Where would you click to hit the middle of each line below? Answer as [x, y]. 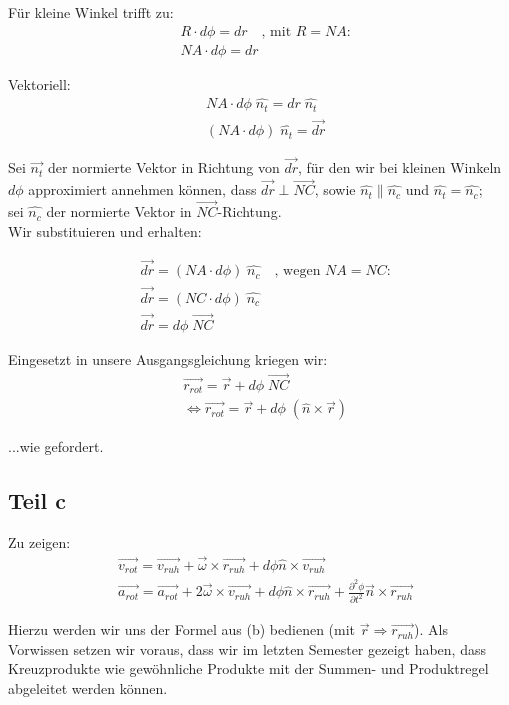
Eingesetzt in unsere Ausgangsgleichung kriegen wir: [168, 358]
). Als [431, 629]
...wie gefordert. [56, 446]
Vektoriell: [39, 83]
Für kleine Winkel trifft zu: [91, 12]
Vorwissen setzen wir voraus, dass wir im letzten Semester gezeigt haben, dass [247, 648]
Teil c [37, 500]
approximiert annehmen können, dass [142, 189]
